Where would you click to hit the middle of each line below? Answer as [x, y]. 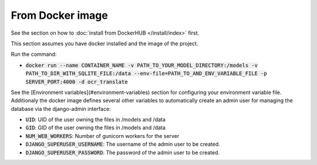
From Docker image [59, 15]
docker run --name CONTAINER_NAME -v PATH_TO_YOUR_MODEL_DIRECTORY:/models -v [142, 65]
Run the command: [34, 54]
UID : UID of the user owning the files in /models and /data [95, 120]
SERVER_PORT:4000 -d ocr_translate [77, 82]
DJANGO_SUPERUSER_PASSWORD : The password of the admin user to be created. [123, 152]
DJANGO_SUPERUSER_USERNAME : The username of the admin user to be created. [123, 144]
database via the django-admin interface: [61, 109]
